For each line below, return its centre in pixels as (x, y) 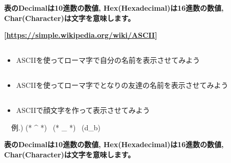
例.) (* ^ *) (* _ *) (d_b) (56, 127)
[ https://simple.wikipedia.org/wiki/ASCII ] (81, 35)
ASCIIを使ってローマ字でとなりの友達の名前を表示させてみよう (122, 85)
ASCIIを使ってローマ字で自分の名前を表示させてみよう (108, 60)
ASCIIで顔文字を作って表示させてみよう (83, 110)
